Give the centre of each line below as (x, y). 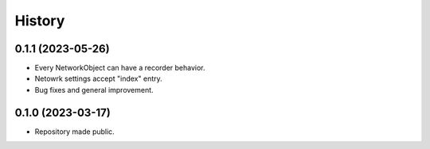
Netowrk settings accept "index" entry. (98, 78)
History (40, 21)
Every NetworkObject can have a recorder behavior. (120, 68)
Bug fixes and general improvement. (94, 90)
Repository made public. (74, 132)
